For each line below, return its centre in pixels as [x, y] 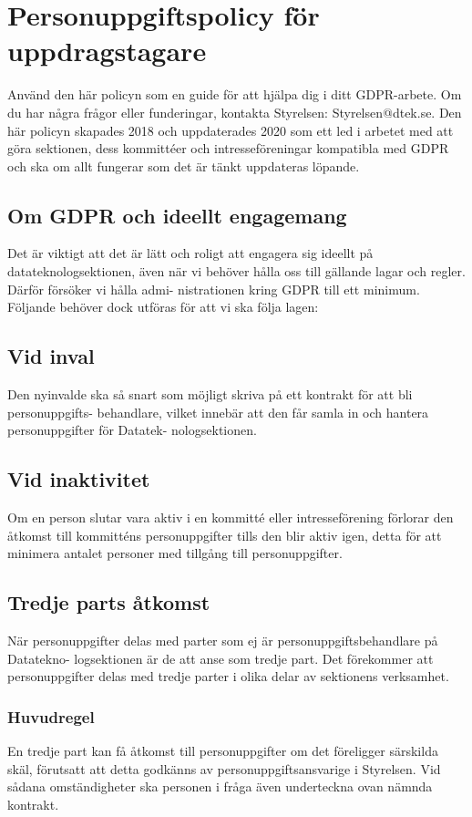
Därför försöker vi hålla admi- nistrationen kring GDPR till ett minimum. [214, 289]
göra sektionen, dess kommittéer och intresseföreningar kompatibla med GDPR [228, 148]
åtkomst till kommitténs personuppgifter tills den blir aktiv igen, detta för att [225, 535]
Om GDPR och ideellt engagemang [177, 215]
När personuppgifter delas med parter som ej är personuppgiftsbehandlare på [223, 641]
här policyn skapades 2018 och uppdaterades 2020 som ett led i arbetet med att [231, 130]
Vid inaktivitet [79, 479]
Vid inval [51, 356]
